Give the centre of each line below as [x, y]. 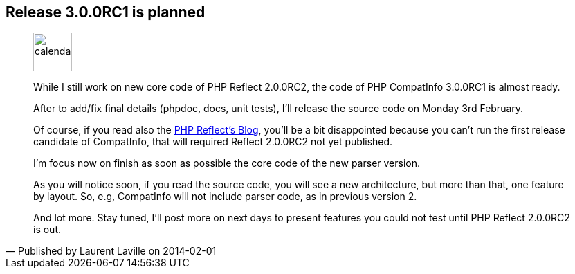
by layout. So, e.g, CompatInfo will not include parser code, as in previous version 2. [225, 197]
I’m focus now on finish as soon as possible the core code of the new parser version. [227, 163]
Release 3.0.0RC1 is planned [106, 12]
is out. [47, 230]
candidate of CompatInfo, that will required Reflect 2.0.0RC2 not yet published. [213, 142]
